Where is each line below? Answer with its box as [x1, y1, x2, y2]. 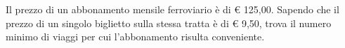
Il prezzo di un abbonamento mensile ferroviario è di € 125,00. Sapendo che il [6, 2, 339, 16]
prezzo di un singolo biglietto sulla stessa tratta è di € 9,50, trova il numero [6, 15, 332, 30]
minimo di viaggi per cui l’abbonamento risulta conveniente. [6, 29, 265, 44]
